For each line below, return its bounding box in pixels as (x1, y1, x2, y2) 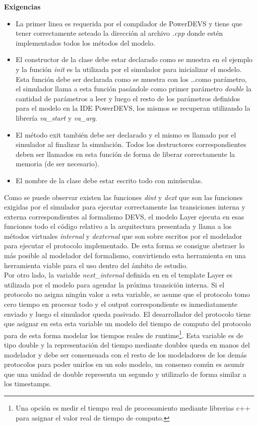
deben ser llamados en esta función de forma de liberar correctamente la (15, 148, 235, 159)
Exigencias (4, 1, 41, 11)
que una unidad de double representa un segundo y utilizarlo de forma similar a (4, 368, 247, 379)
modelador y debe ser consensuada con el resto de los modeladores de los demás (4, 349, 247, 359)
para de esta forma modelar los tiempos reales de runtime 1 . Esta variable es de (4, 328, 244, 340)
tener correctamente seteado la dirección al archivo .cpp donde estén (15, 28, 223, 38)
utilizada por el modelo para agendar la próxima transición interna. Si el (4, 279, 225, 289)
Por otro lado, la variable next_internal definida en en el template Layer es (4, 270, 233, 280)
